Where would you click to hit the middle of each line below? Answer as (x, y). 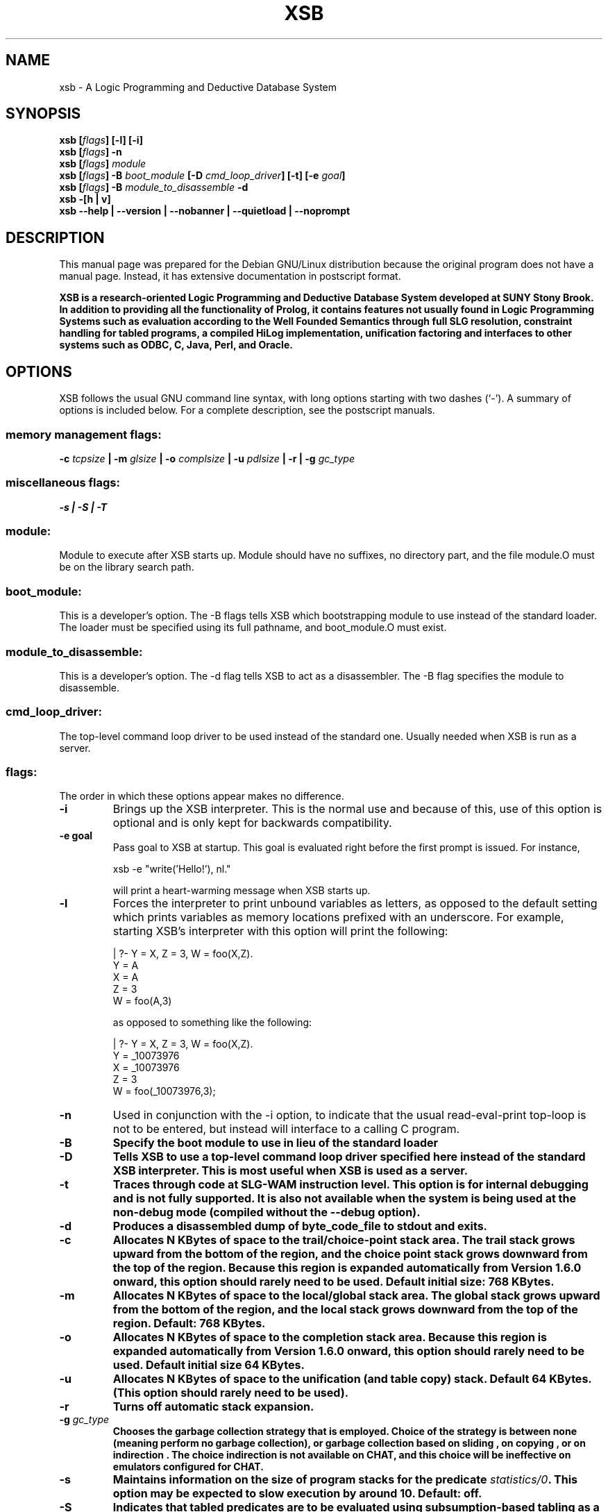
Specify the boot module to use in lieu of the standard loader (276, 1143)
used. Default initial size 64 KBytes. (209, 1365)
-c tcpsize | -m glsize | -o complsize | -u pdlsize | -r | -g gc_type (207, 458)
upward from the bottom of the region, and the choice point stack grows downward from (350, 1254)
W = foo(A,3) (142, 1001)
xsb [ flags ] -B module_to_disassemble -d (154, 187)
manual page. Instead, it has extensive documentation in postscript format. (230, 276)
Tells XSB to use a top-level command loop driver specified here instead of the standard (349, 1157)
